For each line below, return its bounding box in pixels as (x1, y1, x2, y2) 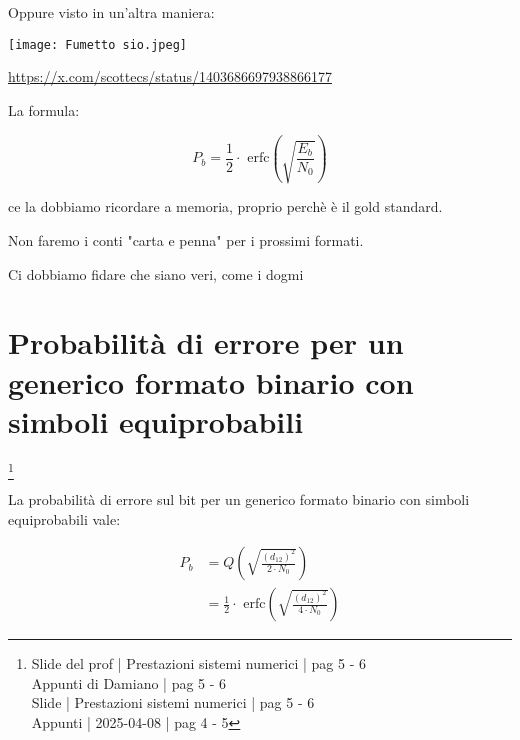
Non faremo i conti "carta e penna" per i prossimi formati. (8, 229, 364, 250)
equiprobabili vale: (8, 508, 121, 529)
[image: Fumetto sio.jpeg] (8, 37, 187, 52)
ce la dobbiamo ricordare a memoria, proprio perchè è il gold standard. (8, 196, 443, 217)
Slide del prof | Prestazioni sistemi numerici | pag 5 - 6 (31, 653, 366, 674)
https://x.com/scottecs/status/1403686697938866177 (8, 66, 332, 87)
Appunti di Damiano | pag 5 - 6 (31, 672, 227, 693)
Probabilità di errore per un (8, 322, 404, 363)
